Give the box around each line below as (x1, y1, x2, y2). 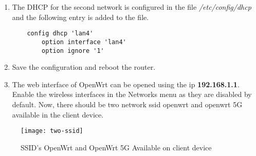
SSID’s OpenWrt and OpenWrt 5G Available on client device (21, 142, 212, 152)
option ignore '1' (42, 47, 104, 54)
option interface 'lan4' (42, 38, 126, 46)
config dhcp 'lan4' (27, 30, 94, 37)
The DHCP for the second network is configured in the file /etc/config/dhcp (12, 2, 251, 12)
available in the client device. (12, 109, 104, 120)
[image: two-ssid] (21, 127, 83, 135)
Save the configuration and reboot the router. (12, 62, 156, 72)
